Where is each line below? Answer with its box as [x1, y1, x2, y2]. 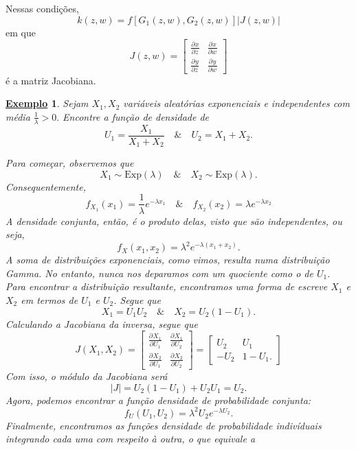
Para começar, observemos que [5, 156, 134, 170]
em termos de [21, 292, 78, 307]
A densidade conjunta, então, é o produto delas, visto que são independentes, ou [5, 213, 342, 228]
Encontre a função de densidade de [63, 109, 209, 123]
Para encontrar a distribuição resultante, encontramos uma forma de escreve [5, 279, 328, 294]
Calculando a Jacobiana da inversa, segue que [5, 316, 198, 331]
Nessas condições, [5, 1, 79, 15]
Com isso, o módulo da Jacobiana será [5, 369, 168, 383]
